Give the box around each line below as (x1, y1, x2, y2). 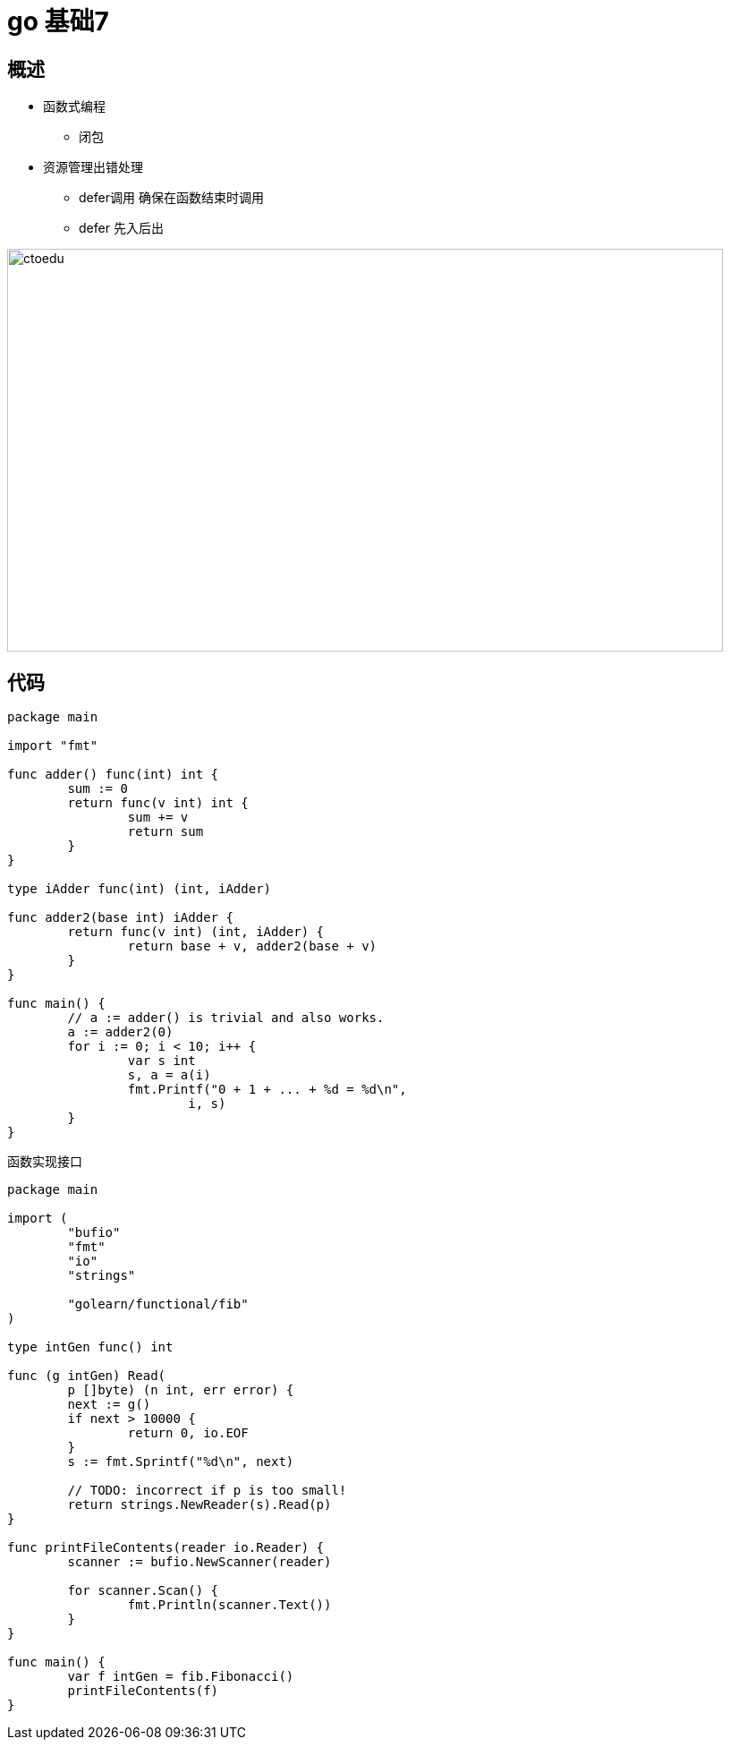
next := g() (67, 1397, 151, 1412)
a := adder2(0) (67, 1025, 174, 1040)
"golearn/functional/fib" (67, 1297, 249, 1312)
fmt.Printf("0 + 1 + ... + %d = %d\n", (127, 1082, 407, 1097)
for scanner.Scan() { (67, 1583, 219, 1598)
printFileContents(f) (67, 1683, 219, 1699)
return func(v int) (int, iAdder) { (67, 925, 325, 940)
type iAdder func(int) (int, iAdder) (7, 882, 272, 897)
